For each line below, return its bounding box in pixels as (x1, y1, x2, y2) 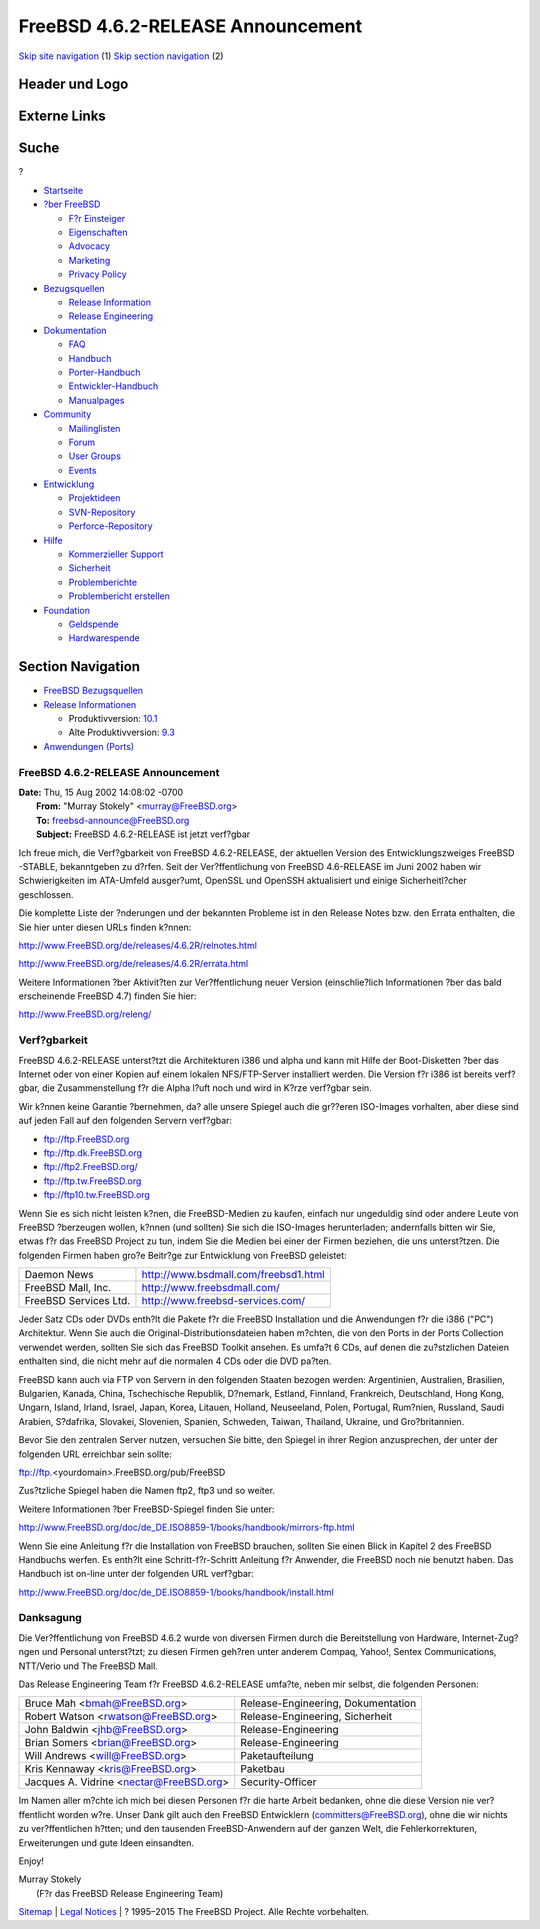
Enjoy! (18, 1855, 45, 1867)
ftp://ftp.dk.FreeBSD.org (43, 1146, 143, 1159)
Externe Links (18, 108, 107, 125)
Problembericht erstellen (68, 590, 170, 602)
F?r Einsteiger (68, 212, 126, 224)
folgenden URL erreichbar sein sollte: (18, 1448, 172, 1460)
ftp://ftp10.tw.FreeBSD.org (43, 1189, 150, 1201)
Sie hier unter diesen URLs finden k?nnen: (18, 921, 192, 933)
